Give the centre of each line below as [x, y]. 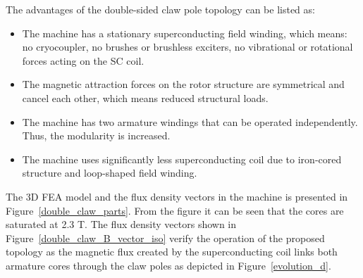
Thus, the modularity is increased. [96, 135]
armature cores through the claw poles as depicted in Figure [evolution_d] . [168, 265]
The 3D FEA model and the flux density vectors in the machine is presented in [177, 196]
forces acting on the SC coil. [83, 60]
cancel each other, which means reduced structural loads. [145, 97]
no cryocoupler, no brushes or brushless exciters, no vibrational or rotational [187, 47]
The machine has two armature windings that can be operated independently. [190, 121]
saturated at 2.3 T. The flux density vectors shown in [121, 224]
